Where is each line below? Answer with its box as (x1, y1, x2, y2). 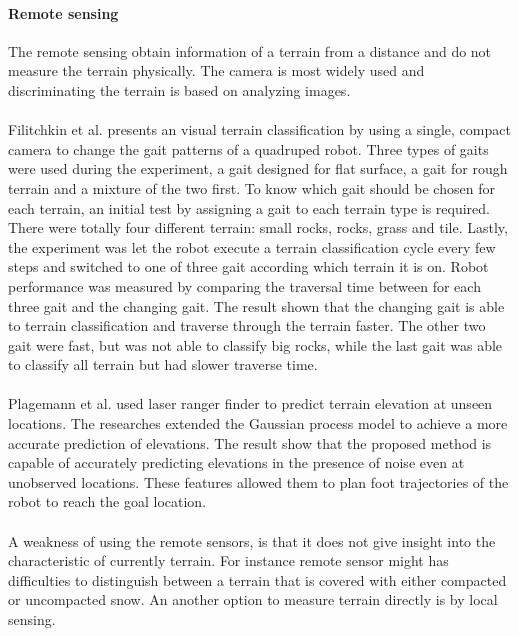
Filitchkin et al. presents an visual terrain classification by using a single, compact (8, 119, 511, 140)
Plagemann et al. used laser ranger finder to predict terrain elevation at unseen (8, 393, 493, 414)
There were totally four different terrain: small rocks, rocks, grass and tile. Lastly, (8, 217, 508, 238)
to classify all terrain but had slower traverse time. (8, 354, 318, 375)
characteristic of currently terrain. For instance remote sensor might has (8, 550, 449, 571)
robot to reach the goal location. (8, 491, 207, 512)
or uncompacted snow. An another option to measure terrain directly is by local (8, 589, 498, 610)
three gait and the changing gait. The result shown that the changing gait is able (8, 295, 505, 316)
